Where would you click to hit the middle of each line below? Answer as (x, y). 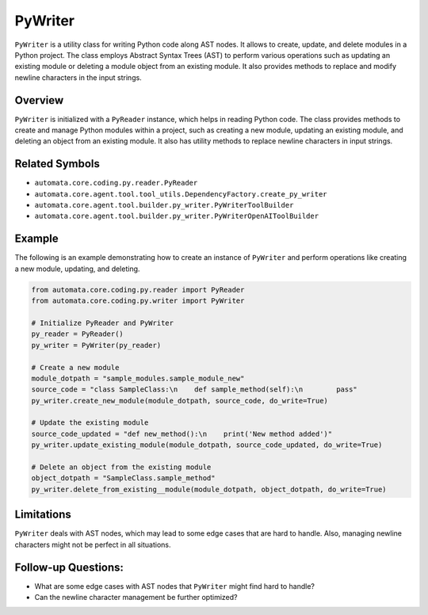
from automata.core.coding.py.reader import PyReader (138, 290)
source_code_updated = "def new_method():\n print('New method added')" (182, 434)
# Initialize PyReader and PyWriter (103, 323)
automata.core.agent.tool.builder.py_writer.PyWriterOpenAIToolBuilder (177, 216)
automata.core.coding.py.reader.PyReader (116, 183)
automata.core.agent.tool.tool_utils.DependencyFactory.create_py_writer (181, 194)
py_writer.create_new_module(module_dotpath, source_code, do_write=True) (180, 401)
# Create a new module (75, 367)
